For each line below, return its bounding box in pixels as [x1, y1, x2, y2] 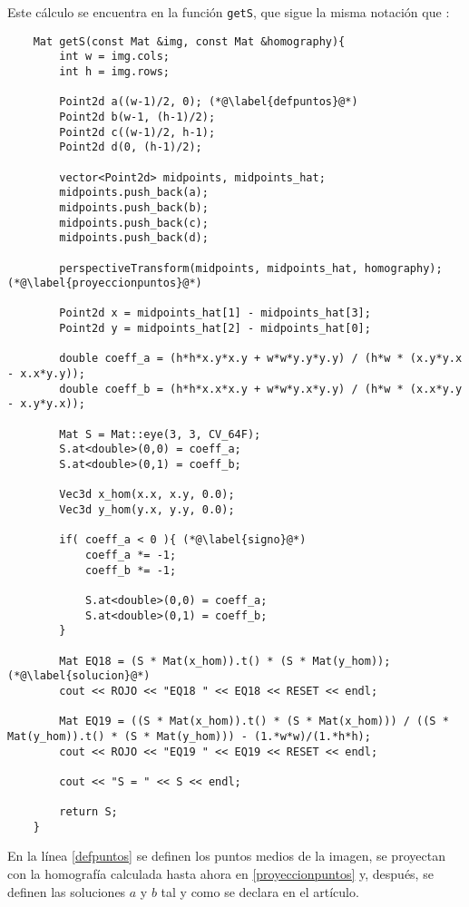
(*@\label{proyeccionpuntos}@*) [7, 277, 202, 290]
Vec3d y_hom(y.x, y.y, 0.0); [59, 503, 235, 516]
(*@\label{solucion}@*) [7, 669, 151, 683]
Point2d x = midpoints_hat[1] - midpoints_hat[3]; [59, 307, 371, 320]
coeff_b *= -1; [84, 563, 177, 577]
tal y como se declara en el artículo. [161, 882, 359, 901]
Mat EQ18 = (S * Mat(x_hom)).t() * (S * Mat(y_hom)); [59, 654, 391, 668]
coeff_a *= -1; [84, 548, 177, 561]
